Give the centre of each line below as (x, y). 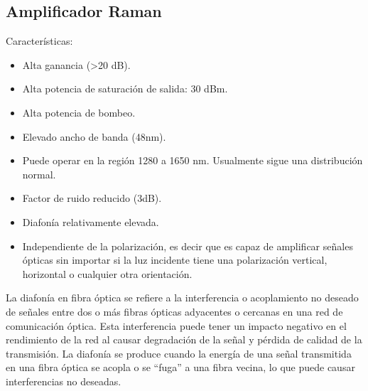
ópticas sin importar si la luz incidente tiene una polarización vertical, (175, 260)
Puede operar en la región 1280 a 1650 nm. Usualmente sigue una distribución (193, 160)
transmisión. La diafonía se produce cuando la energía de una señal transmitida (179, 353)
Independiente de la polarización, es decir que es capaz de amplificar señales (188, 246)
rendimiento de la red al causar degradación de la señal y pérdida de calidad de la (184, 339)
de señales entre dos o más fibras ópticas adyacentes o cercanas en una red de (174, 311)
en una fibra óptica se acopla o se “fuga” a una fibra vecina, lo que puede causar (180, 367)
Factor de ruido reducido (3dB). (92, 198)
